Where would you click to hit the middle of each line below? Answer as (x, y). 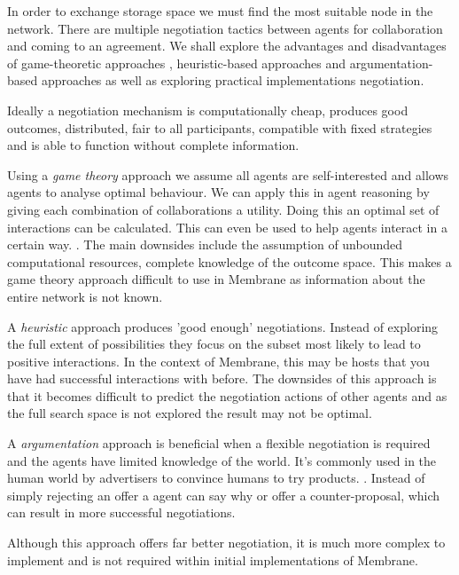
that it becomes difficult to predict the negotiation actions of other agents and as (227, 395)
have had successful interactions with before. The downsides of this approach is (222, 378)
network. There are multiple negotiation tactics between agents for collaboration (225, 28)
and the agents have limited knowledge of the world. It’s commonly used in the (222, 460)
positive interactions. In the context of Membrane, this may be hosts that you (218, 361)
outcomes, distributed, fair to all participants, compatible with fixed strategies (220, 127)
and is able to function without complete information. (153, 145)
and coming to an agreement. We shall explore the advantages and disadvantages (227, 46)
